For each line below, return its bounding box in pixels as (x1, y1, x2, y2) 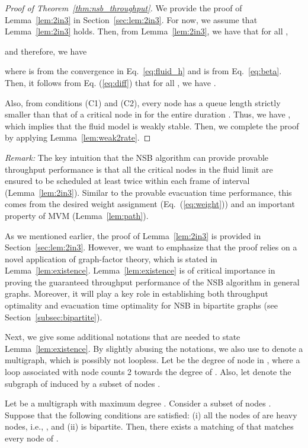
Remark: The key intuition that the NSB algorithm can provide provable (5, 151, 269, 163)
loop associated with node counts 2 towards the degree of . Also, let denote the (5, 366, 291, 378)
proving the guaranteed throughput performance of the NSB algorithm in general (5, 275, 300, 288)
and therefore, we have (5, 45, 87, 57)
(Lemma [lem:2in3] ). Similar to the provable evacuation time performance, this (5, 186, 292, 198)
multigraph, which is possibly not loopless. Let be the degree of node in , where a (5, 354, 300, 366)
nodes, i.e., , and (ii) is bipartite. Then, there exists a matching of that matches (5, 420, 294, 433)
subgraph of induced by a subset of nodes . (5, 377, 161, 389)
